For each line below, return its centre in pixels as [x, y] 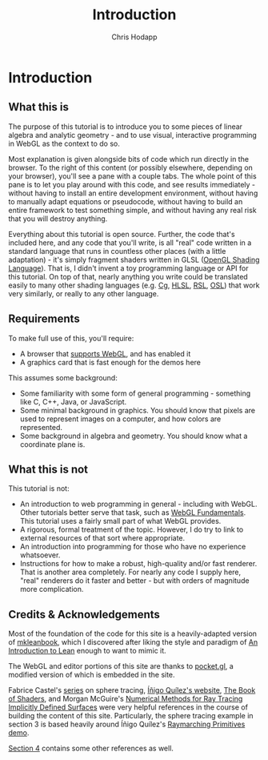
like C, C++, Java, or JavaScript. [73, 401]
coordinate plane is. [52, 444]
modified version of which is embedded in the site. [92, 675]
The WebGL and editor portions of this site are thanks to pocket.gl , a [121, 666]
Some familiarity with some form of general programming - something [135, 393]
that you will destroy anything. [58, 219]
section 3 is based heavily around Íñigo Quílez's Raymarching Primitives [127, 724]
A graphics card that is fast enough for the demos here [110, 362]
